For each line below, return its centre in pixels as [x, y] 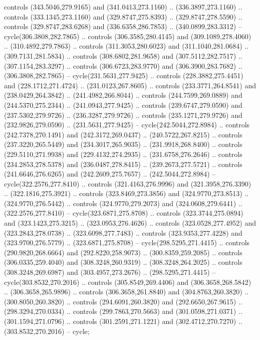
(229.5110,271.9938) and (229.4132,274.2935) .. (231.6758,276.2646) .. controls [123, 154]
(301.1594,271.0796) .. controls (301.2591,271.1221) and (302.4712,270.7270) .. [123, 321]
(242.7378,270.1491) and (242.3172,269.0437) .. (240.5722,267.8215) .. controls [123, 134]
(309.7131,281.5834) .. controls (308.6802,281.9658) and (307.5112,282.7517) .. [123, 55]
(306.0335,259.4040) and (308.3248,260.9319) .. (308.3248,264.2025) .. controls [123, 262]
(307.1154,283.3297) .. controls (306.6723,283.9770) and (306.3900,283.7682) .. [123, 65]
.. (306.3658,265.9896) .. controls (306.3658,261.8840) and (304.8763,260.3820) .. [126, 292]
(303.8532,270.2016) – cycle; [47, 331]
